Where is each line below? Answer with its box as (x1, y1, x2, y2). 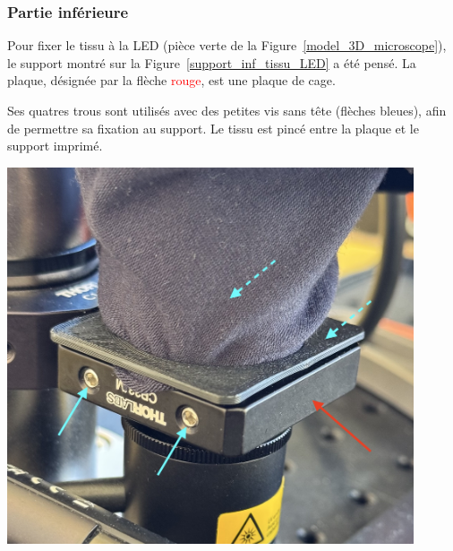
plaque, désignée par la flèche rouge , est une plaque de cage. (7, 71, 336, 90)
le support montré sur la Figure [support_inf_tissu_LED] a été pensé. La (7, 53, 416, 72)
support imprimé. (7, 136, 103, 155)
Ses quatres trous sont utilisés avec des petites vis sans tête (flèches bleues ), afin (7, 101, 447, 119)
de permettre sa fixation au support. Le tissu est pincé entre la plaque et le (7, 118, 419, 137)
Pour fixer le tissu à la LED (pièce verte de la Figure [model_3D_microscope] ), (7, 36, 447, 55)
